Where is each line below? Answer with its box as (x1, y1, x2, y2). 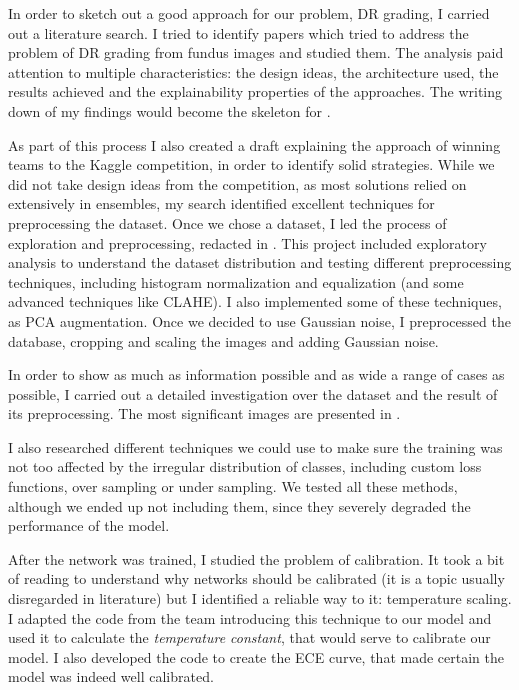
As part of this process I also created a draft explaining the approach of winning (8, 134, 501, 155)
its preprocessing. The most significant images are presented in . (8, 403, 401, 424)
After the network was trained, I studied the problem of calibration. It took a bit (8, 548, 505, 569)
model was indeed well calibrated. (8, 666, 214, 687)
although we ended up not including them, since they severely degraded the (8, 495, 471, 516)
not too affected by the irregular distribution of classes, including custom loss (8, 456, 482, 477)
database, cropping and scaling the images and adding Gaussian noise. (8, 330, 439, 351)
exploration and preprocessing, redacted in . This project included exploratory (8, 232, 487, 253)
